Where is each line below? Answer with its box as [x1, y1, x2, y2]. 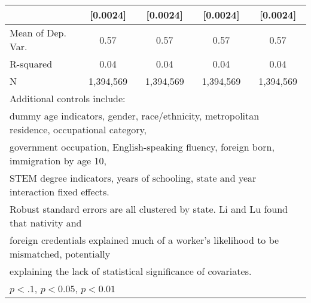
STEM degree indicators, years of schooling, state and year [10, 171, 257, 185]
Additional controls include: [10, 91, 126, 105]
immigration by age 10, [10, 154, 106, 167]
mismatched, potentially [10, 247, 111, 261]
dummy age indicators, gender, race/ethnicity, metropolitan [10, 109, 260, 123]
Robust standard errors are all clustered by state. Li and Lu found [10, 202, 288, 216]
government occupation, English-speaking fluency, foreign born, [10, 140, 275, 154]
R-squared [10, 57, 53, 71]
